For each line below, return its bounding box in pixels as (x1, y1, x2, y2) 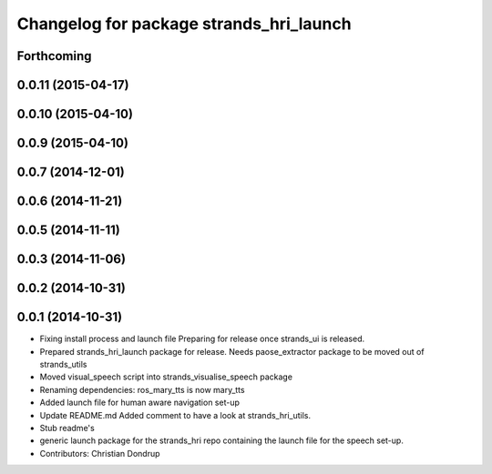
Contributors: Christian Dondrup (39, 448, 160, 459)
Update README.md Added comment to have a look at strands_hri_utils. (39, 409, 312, 420)
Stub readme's (39, 422, 95, 433)
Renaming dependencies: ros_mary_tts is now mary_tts (39, 384, 245, 395)
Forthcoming (16, 48, 92, 64)
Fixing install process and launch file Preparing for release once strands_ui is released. (39, 333, 365, 345)
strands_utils (39, 358, 87, 369)
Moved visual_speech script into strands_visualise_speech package (39, 371, 293, 382)
